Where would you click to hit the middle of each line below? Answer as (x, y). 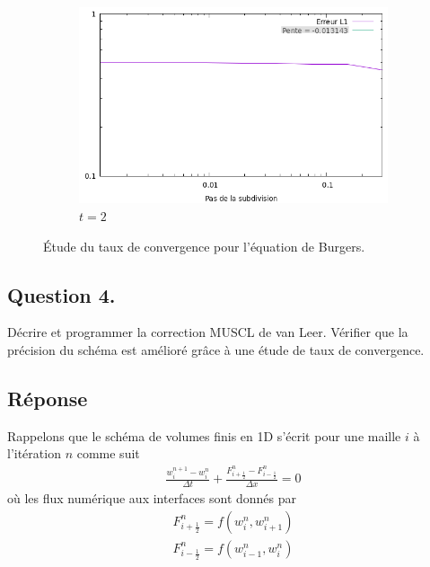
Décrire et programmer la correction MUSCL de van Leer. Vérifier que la (208, 332)
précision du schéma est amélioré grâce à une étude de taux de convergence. (216, 350)
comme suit (108, 453)
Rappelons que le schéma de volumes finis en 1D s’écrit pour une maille (204, 435)
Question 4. (61, 294)
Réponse (48, 399)
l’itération (34, 453)
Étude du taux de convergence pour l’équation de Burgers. (204, 246)
